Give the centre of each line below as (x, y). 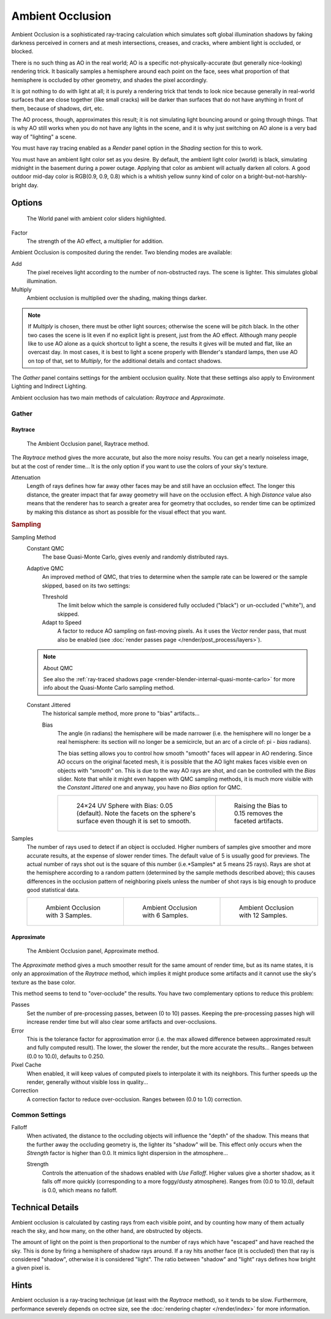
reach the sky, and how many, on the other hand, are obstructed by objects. (107, 1231)
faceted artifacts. (259, 821)
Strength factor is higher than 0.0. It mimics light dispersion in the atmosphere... (127, 1153)
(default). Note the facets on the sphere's (136, 813)
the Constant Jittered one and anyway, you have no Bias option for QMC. (150, 787)
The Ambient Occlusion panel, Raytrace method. (88, 443)
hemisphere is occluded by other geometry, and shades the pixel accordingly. (110, 80)
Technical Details (45, 1208)
